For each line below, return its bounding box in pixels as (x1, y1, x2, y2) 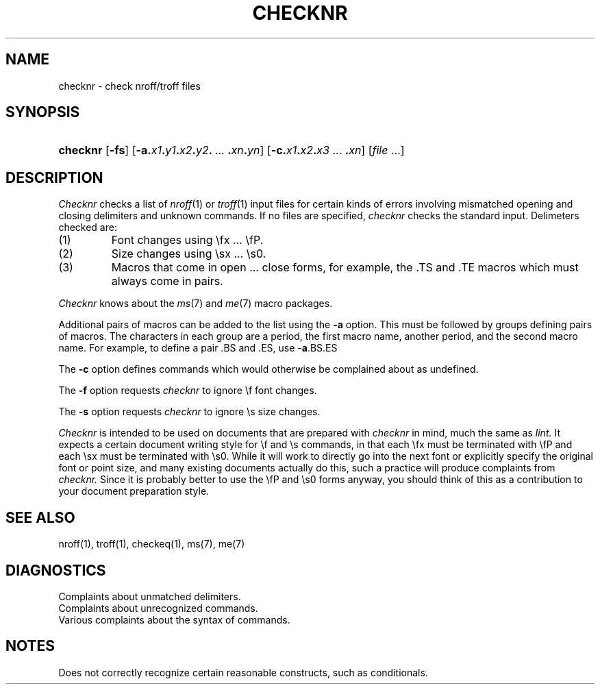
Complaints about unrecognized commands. (58, 602, 258, 614)
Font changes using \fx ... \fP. (111, 233, 264, 247)
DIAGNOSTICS (5, 561, 106, 579)
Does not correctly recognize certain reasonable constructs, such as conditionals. (58, 666, 428, 678)
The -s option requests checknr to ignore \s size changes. (58, 406, 321, 418)
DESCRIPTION (5, 169, 103, 186)
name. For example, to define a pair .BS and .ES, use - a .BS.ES (58, 342, 338, 354)
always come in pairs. (111, 274, 223, 288)
